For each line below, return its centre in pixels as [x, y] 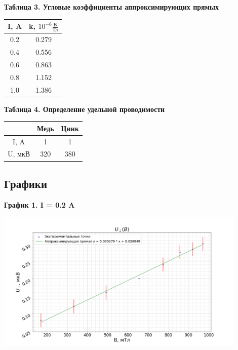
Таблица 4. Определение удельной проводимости [85, 109]
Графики [26, 183]
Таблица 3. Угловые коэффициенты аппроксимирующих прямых [112, 7]
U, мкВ [19, 154]
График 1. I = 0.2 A [39, 204]
